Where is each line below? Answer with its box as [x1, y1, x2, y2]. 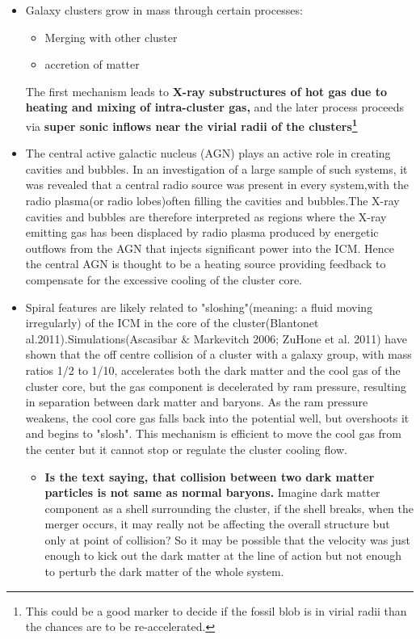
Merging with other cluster [44, 28, 178, 45]
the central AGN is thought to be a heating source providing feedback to [25, 255, 386, 272]
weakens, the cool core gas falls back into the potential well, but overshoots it [25, 409, 409, 426]
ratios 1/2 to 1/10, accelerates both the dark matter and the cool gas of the [25, 361, 401, 378]
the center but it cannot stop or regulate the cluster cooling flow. [25, 440, 347, 457]
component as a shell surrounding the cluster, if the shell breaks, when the [44, 499, 414, 516]
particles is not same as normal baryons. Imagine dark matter [44, 484, 380, 501]
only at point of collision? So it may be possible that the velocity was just [44, 531, 410, 548]
